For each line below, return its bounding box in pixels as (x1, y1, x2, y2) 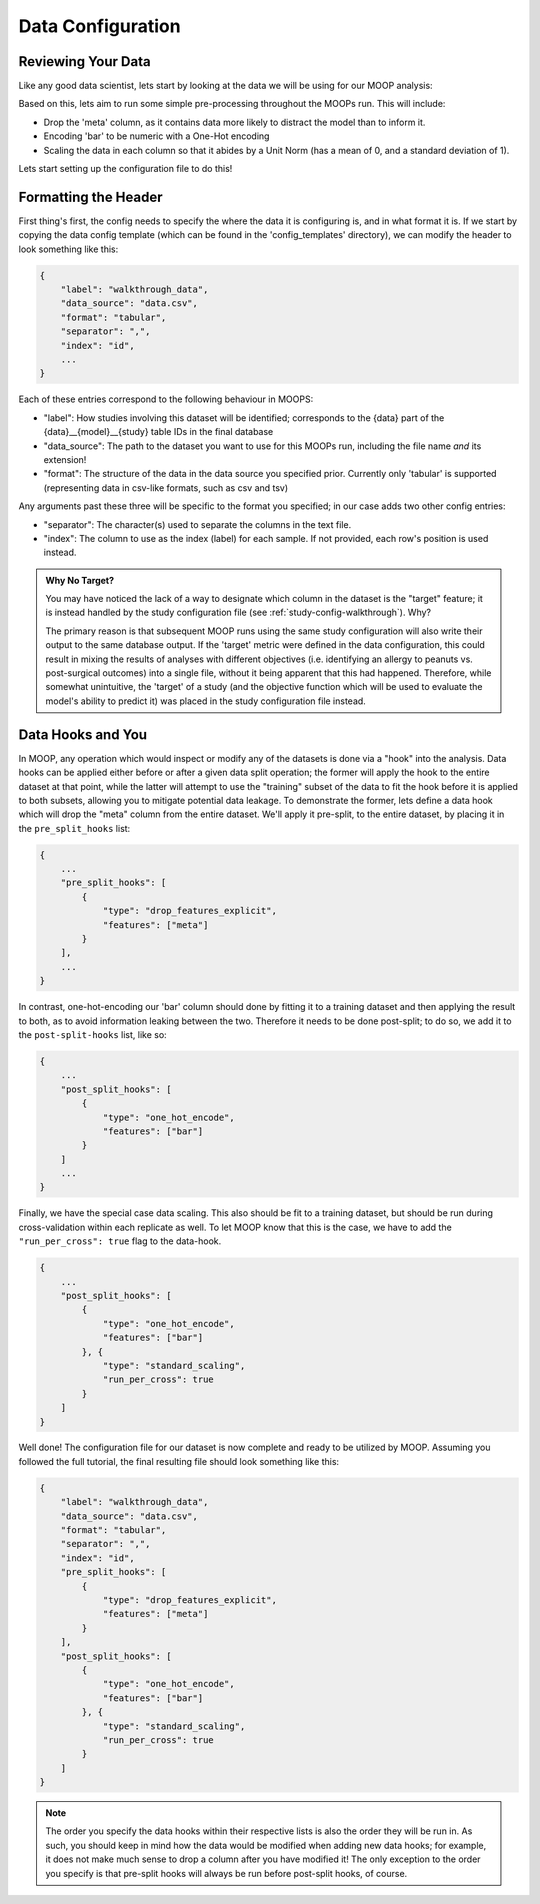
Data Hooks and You (18, 726, 148, 743)
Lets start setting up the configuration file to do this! (18, 163, 233, 175)
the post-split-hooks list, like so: (18, 1028, 167, 1040)
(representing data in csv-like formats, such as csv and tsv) (43, 481, 289, 494)
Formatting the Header (18, 188, 164, 205)
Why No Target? (45, 574, 115, 586)
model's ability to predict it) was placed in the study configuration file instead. (45, 695, 367, 707)
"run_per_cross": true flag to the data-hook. (18, 1235, 222, 1247)
